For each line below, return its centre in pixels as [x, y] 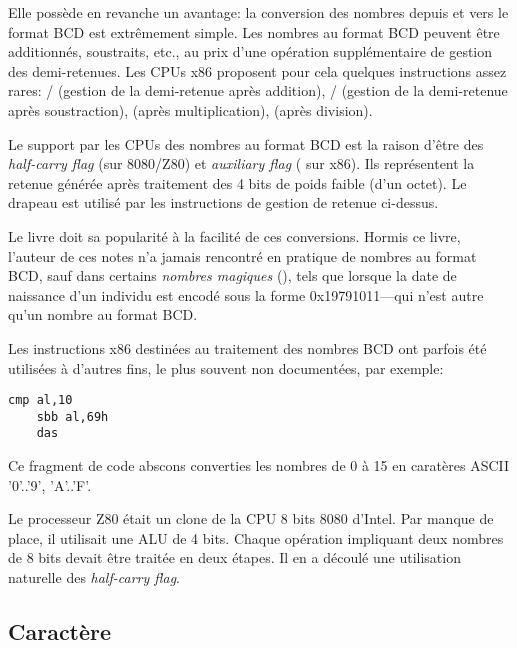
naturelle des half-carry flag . [94, 577]
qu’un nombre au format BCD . [103, 314]
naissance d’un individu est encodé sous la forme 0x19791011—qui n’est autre [246, 294]
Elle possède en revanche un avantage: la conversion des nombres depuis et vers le [258, 12]
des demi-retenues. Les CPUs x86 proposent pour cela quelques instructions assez [257, 70]
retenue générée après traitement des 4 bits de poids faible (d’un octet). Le [237, 182]
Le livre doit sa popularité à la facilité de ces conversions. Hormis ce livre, [234, 235]
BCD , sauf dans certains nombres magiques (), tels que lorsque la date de [232, 275]
